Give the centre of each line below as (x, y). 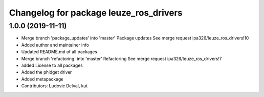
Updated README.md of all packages (59, 52)
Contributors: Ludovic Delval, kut (54, 86)
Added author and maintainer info (55, 45)
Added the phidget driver (46, 72)
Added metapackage (42, 79)
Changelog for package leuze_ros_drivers (96, 13)
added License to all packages (52, 65)
